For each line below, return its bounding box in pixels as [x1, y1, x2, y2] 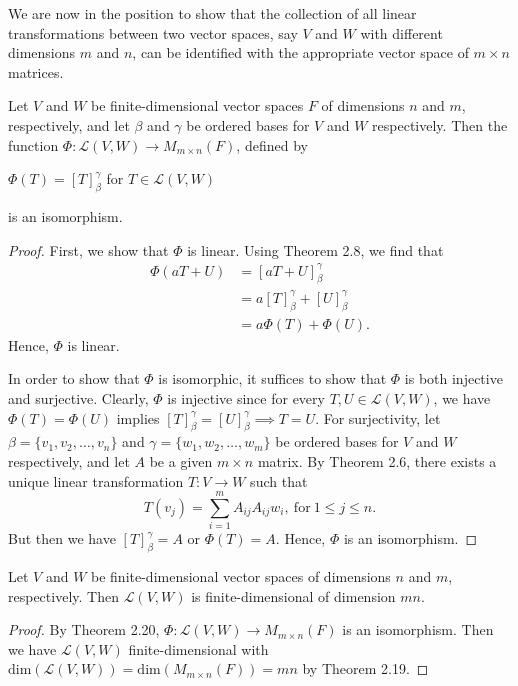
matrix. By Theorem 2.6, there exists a [257, 451, 497, 471]
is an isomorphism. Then [342, 619, 494, 640]
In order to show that [8, 368, 140, 389]
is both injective [404, 368, 503, 389]
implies [116, 407, 160, 428]
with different [360, 22, 443, 43]
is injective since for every [167, 388, 325, 409]
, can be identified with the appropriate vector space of [132, 42, 469, 63]
